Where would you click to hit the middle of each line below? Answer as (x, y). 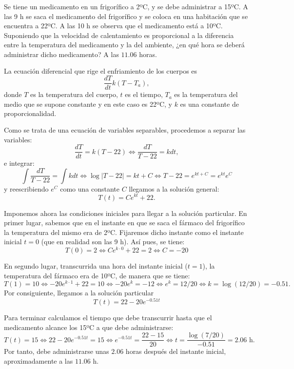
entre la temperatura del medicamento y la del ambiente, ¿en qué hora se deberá (124, 45)
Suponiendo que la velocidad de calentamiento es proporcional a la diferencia (119, 35)
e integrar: (19, 163)
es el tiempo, (144, 94)
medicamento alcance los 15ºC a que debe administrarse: (89, 327)
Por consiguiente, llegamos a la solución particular (79, 293)
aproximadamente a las (39, 360)
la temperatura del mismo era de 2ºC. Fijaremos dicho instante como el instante (124, 232)
